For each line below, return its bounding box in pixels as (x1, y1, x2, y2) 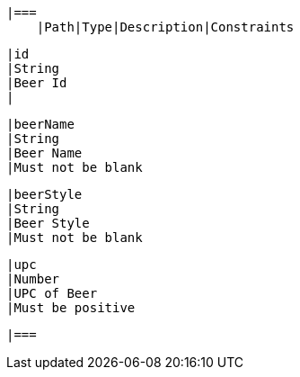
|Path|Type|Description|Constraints (36, 20, 295, 34)
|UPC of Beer (6, 286, 98, 301)
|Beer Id (6, 76, 67, 90)
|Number (6, 272, 60, 286)
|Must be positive (6, 301, 136, 315)
